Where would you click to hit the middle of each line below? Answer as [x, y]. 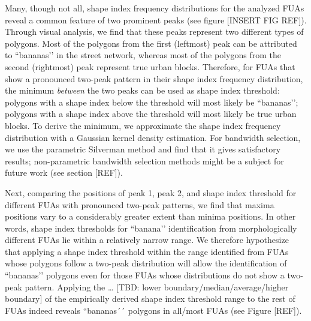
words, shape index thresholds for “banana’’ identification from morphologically [151, 228]
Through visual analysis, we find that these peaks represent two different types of [154, 31]
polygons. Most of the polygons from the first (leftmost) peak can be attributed [151, 43]
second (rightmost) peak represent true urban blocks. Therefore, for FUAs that [150, 66]
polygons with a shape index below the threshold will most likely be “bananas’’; [152, 102]
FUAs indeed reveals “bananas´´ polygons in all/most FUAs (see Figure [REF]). [153, 310]
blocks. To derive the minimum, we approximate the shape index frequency [143, 125]
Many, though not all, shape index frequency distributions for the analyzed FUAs [155, 8]
